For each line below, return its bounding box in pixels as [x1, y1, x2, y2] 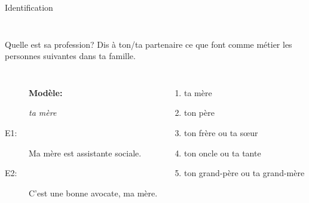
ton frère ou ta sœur [183, 126, 258, 139]
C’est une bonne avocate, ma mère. [29, 186, 158, 199]
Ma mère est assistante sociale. [29, 146, 142, 159]
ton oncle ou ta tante [183, 146, 261, 159]
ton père [183, 106, 215, 119]
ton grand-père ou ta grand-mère [183, 167, 305, 179]
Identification [5, 1, 53, 13]
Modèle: [29, 86, 63, 99]
